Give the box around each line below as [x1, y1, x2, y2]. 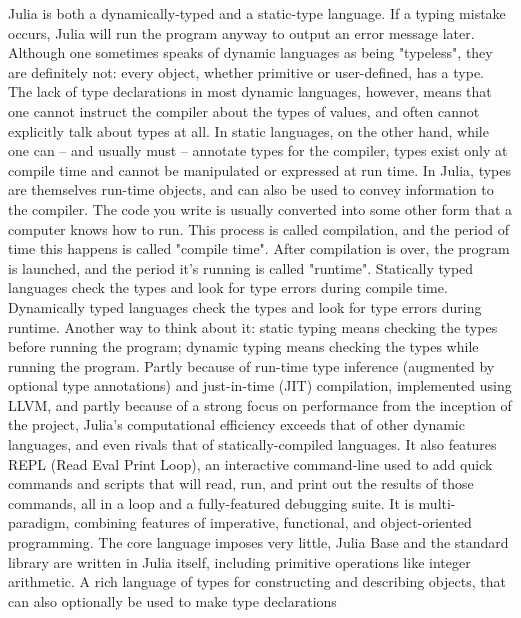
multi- [418, 492, 456, 513]
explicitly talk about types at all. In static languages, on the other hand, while [8, 120, 489, 141]
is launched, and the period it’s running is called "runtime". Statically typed [8, 257, 474, 278]
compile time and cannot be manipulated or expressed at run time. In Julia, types [8, 159, 511, 180]
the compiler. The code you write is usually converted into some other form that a [8, 198, 512, 219]
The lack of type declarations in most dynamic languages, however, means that [8, 81, 492, 102]
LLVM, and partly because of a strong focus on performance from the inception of [8, 394, 512, 415]
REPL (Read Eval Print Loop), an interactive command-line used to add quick [8, 453, 493, 474]
